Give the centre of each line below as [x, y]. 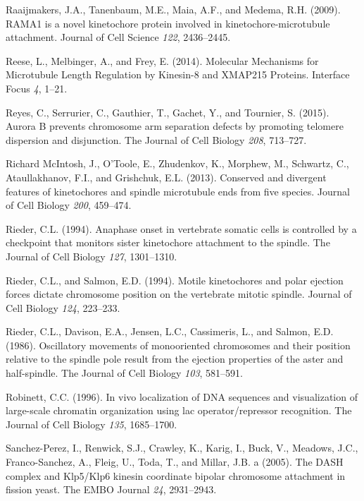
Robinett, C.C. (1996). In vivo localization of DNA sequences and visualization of [182, 396]
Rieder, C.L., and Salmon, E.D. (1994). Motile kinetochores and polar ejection [175, 280]
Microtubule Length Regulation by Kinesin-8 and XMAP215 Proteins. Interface [178, 74]
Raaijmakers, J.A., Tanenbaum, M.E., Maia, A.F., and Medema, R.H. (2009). [173, 9]
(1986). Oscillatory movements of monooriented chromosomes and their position [178, 345]
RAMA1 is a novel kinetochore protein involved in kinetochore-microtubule [168, 23]
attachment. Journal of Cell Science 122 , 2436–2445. [118, 37]
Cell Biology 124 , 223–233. [63, 307]
